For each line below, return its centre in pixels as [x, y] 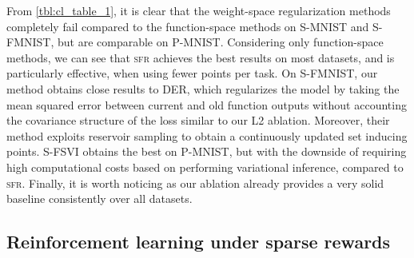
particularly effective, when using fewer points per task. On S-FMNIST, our [192, 73]
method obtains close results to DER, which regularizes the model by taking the [203, 88]
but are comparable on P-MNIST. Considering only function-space [220, 42]
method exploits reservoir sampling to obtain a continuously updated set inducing [207, 135]
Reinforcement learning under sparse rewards [199, 242]
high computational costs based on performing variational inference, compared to [205, 167]
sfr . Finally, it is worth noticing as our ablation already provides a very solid [195, 183]
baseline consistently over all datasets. [100, 198]
